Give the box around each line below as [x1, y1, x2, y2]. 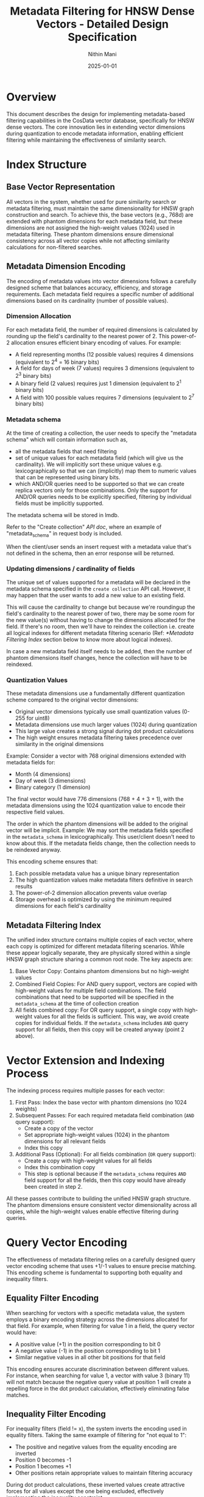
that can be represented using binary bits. [15, 473, 121, 480]
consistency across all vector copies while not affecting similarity [6, 237, 170, 244]
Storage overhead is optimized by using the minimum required [15, 896, 172, 903]
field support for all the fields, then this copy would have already [24, 1176, 186, 1184]
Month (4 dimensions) [15, 770, 71, 778]
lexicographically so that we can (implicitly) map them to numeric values [15, 467, 197, 474]
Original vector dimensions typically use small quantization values [15, 708, 181, 716]
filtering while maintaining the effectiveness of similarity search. [6, 136, 167, 143]
